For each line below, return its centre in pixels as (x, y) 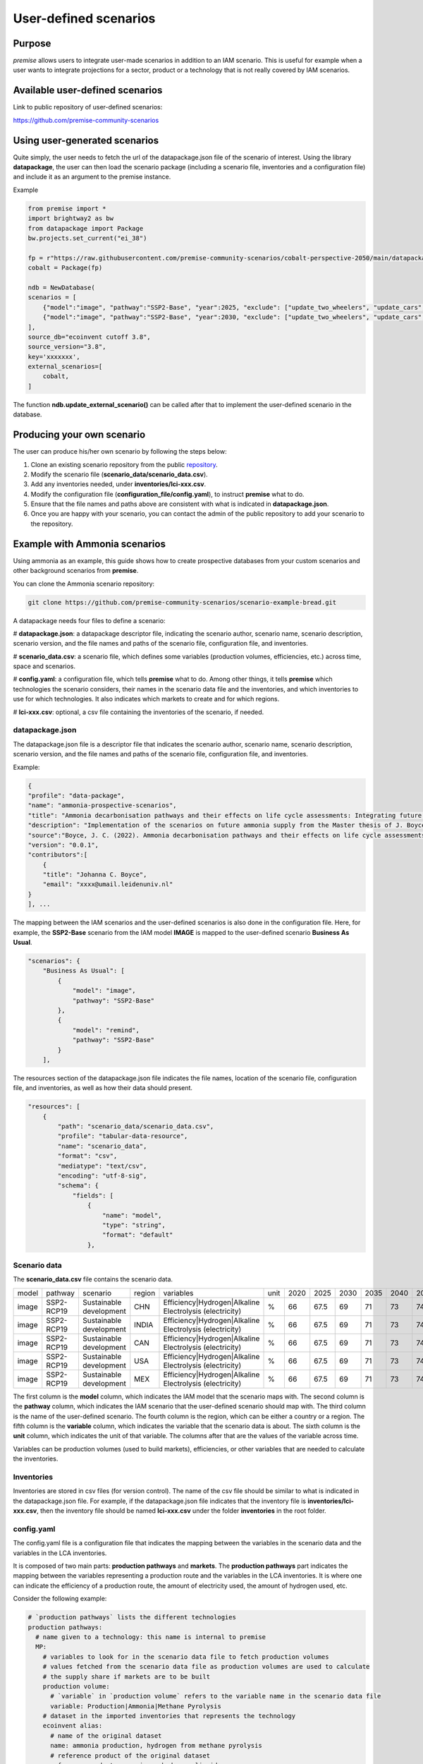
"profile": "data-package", (76, 795)
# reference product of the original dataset (130, 1756)
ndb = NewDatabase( (61, 287)
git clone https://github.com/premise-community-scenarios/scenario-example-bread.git (182, 602)
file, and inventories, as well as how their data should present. (103, 1088)
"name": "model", (132, 1215)
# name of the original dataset (106, 1735)
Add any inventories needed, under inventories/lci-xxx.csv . (118, 484)
